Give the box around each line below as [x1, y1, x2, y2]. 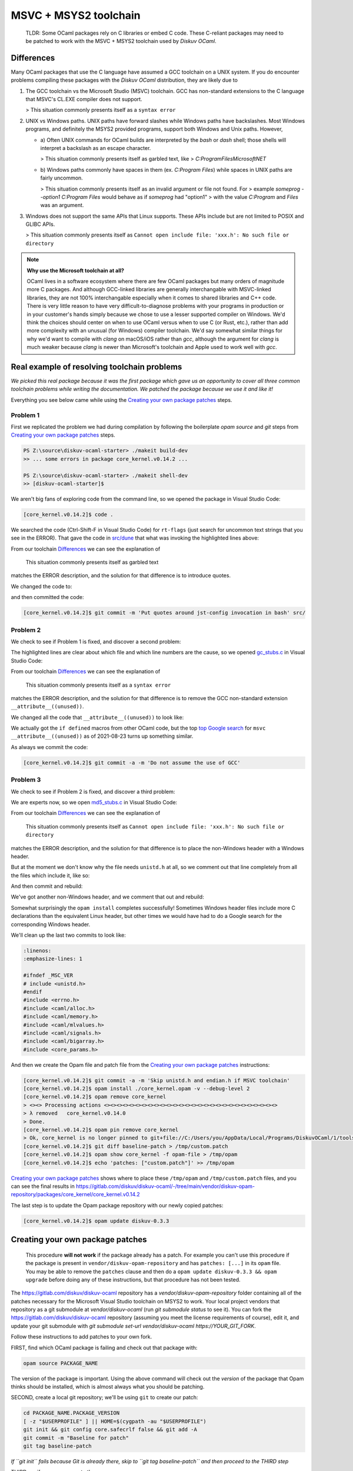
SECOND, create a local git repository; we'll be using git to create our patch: [11, 1394, 198, 1401]
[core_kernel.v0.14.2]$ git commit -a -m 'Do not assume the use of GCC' [23, 759, 241, 766]
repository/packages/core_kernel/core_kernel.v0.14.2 [11, 1191, 141, 1198]
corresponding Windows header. [11, 921, 91, 928]
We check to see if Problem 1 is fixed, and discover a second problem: [11, 638, 181, 645]
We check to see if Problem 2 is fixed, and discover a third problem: [11, 788, 175, 795]
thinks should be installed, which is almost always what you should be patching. [11, 1383, 205, 1390]
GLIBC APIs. [25, 221, 55, 228]
